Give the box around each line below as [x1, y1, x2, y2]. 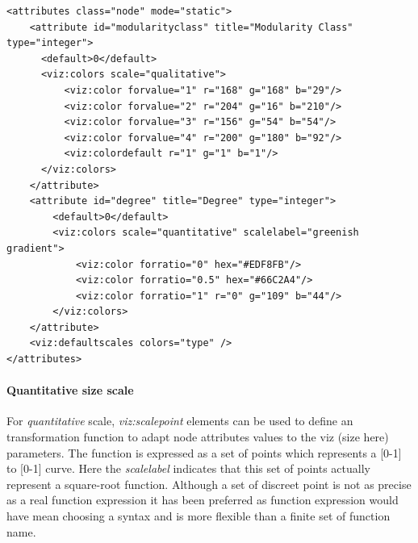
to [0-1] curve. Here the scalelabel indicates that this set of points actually [6, 460, 370, 477]
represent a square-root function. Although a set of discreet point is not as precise [6, 475, 412, 492]
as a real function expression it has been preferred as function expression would [6, 491, 399, 508]
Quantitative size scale [6, 382, 134, 399]
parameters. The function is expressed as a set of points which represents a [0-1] [6, 444, 402, 461]
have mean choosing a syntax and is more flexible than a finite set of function [6, 507, 391, 524]
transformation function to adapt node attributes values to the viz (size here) [6, 428, 389, 445]
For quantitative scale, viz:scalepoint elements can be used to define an [6, 412, 353, 429]
